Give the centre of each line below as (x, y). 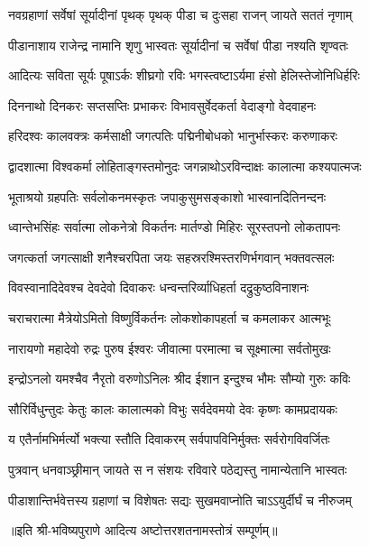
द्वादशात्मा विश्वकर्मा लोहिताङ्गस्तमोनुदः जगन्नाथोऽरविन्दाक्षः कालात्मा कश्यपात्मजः (185, 166)
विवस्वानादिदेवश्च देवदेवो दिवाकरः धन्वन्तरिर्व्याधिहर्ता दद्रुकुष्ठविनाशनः (159, 287)
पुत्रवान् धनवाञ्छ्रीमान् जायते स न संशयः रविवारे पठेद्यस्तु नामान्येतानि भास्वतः (178, 469)
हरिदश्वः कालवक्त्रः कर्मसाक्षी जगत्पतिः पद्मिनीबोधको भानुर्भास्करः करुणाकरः (173, 136)
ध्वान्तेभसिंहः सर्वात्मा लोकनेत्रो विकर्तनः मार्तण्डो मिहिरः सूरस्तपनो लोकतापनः (175, 227)
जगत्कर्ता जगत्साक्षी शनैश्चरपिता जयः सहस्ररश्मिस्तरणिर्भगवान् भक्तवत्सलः (171, 257)
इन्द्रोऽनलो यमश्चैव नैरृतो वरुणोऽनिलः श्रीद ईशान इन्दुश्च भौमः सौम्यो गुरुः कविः (180, 379)
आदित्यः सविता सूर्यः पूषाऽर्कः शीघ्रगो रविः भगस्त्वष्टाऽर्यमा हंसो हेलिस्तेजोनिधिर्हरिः (184, 75)
